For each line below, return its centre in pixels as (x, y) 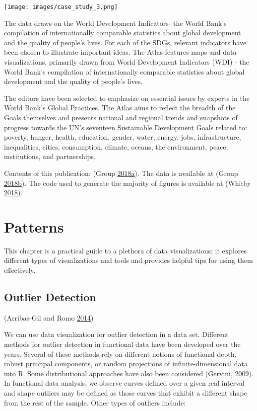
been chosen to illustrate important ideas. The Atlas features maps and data (120, 52)
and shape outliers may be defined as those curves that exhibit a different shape (126, 393)
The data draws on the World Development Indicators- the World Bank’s (115, 23)
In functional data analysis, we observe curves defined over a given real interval (124, 383)
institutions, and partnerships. (50, 156)
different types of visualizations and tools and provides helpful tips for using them (128, 260)
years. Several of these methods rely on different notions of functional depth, (120, 354)
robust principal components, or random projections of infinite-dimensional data (126, 364)
